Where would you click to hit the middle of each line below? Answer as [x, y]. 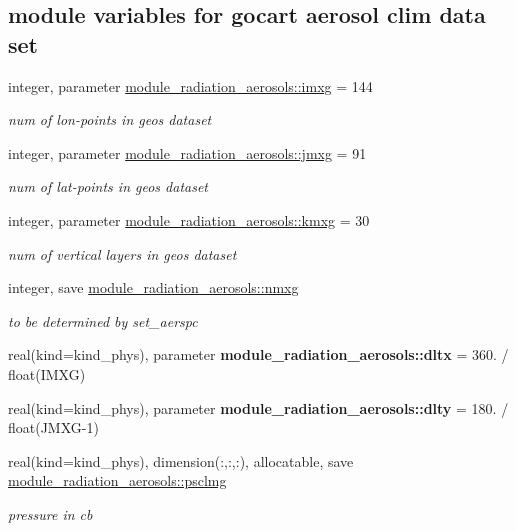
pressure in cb [50, 513]
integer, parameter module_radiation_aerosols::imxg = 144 [190, 85]
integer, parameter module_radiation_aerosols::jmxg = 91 [187, 152]
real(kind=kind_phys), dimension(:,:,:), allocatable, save [181, 460]
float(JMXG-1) [53, 427]
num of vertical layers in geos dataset [122, 253]
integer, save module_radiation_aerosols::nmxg [153, 287]
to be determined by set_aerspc [103, 320]
